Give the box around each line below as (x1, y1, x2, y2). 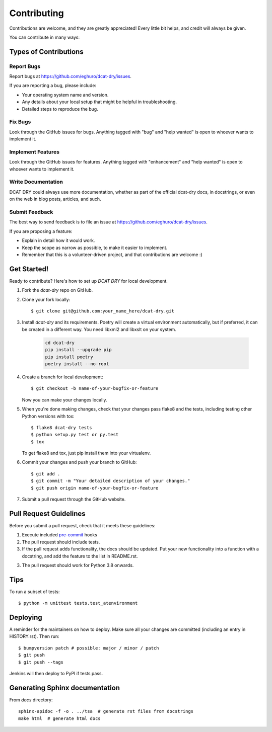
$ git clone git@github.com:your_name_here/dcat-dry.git (31, 308, 175, 314)
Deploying (9, 613, 42, 621)
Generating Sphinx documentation (9, 683, 120, 692)
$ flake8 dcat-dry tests (31, 425, 92, 430)
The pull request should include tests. (22, 539, 100, 545)
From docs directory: (9, 697, 53, 703)
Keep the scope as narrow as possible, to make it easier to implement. (22, 245, 168, 251)
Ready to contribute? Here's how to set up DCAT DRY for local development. (9, 278, 168, 284)
